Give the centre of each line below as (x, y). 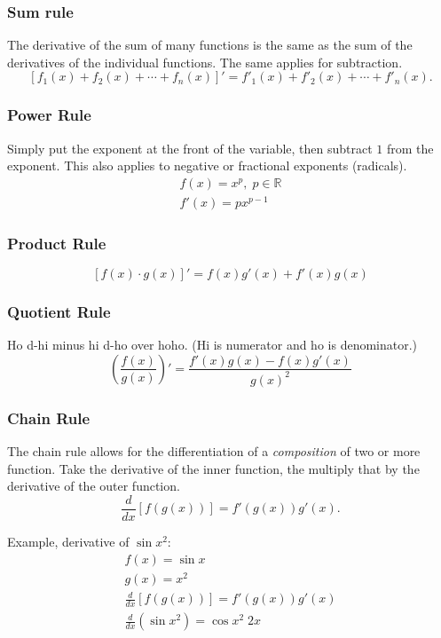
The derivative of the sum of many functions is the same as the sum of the (210, 45)
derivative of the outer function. (94, 486)
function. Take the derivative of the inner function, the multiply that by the (213, 468)
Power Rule (49, 115)
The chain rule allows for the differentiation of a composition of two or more (214, 451)
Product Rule (57, 243)
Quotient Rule (59, 312)
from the (410, 148)
